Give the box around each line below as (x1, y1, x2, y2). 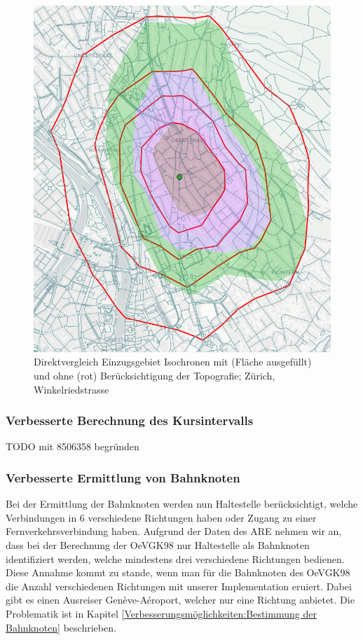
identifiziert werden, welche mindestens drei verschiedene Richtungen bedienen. (6, 551, 345, 566)
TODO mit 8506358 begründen (6, 439, 139, 454)
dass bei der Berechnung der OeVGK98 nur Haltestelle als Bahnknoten (6, 537, 310, 552)
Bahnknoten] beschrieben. (6, 620, 116, 634)
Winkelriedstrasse (34, 382, 109, 396)
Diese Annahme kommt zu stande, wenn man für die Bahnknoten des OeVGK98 (6, 565, 350, 580)
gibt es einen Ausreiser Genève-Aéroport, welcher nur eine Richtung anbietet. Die (6, 592, 355, 607)
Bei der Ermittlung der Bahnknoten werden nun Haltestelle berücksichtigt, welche (6, 496, 358, 511)
